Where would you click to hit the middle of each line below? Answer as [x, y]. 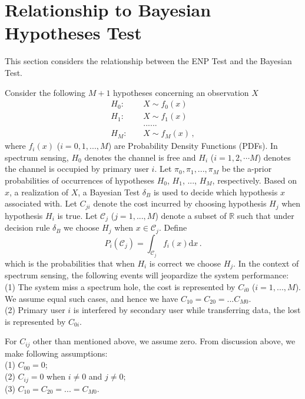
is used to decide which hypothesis [216, 192]
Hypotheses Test [73, 33]
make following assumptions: [56, 353]
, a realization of [39, 192]
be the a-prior [247, 169]
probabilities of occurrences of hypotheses [79, 180]
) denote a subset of [191, 215]
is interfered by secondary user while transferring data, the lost [187, 310]
